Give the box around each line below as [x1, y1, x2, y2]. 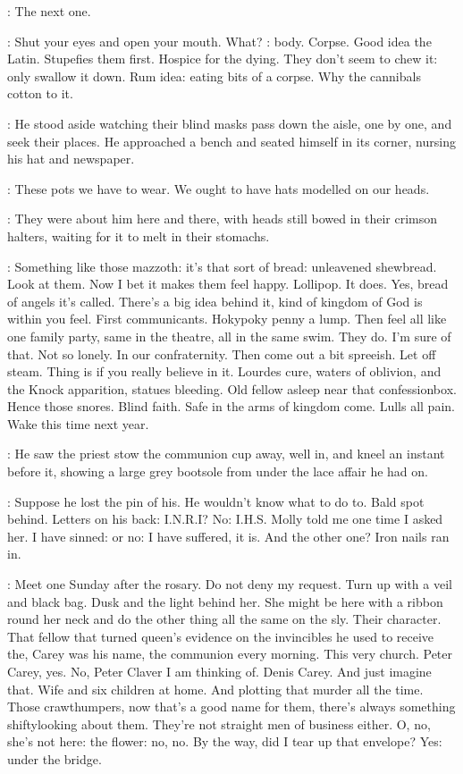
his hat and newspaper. [7, 149, 135, 168]
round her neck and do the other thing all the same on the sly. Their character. [7, 610, 442, 628]
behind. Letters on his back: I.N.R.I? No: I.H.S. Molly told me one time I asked [7, 509, 443, 528]
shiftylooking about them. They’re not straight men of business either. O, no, [7, 714, 431, 733]
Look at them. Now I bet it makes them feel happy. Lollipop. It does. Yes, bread [7, 274, 449, 293]
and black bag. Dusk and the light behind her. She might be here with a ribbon [7, 592, 443, 610]
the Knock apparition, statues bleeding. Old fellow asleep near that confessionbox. [7, 379, 457, 398]
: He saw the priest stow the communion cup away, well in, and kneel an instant [7, 444, 445, 463]
